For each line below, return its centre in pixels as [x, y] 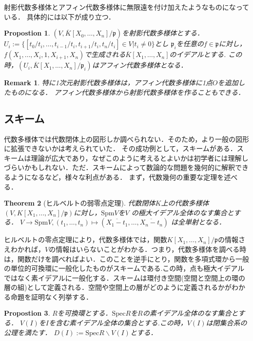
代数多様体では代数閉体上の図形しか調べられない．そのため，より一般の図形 [127, 139]
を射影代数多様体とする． [163, 33]
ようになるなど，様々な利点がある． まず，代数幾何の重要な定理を [117, 177]
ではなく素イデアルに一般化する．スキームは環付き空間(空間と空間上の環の [125, 277]
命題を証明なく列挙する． [51, 296]
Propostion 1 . [27, 33]
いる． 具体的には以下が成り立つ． [59, 16]
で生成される [105, 54]
